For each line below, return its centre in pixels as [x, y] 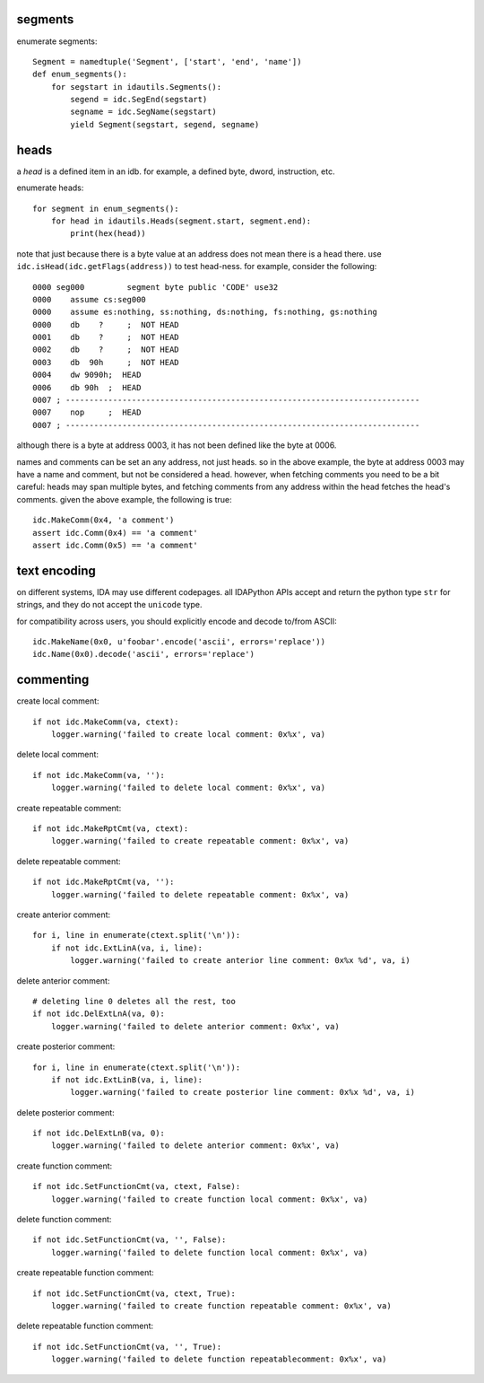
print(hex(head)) [108, 234]
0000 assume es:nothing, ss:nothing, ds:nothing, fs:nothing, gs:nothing [205, 312]
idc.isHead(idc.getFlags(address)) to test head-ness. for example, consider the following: [197, 267]
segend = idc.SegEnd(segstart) [139, 100]
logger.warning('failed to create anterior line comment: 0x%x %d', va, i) [241, 961]
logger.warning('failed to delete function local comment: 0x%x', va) [209, 1252]
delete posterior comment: [66, 1112]
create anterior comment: [64, 915]
